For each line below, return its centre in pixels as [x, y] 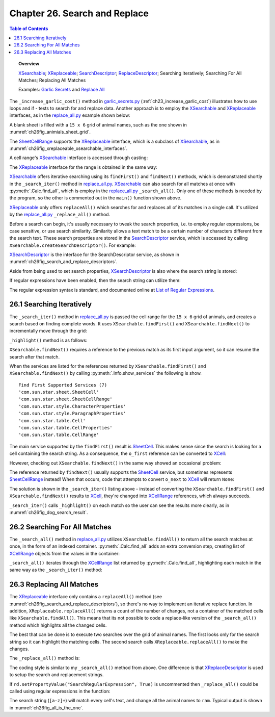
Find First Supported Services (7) [63, 385]
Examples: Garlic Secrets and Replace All [62, 90]
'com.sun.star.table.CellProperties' [66, 428]
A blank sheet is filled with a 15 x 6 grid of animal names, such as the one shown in [98, 124]
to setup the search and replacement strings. [57, 675]
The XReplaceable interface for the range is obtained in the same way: [83, 167]
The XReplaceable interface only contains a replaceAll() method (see [86, 597]
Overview [29, 64]
